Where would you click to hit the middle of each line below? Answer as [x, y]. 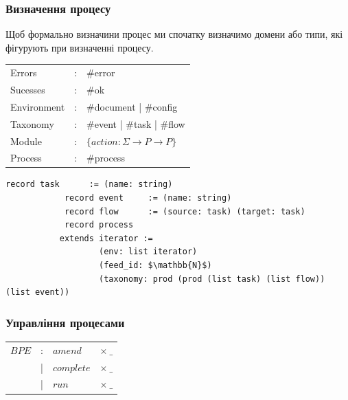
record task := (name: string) [89, 185]
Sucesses [28, 89]
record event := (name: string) [148, 198]
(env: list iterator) [148, 252]
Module [26, 141]
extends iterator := [106, 238]
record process [99, 225]
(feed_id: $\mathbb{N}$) [155, 266]
